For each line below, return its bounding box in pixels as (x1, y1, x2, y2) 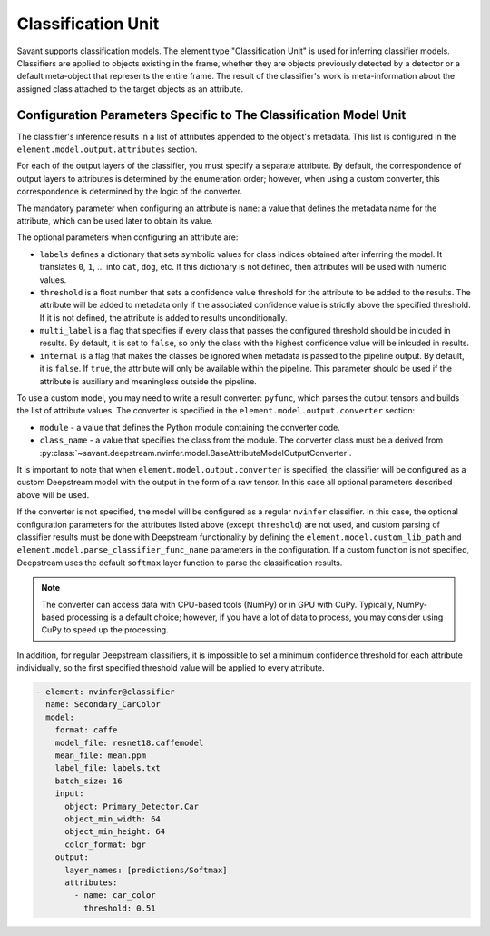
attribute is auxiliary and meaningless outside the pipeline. (39, 375, 258, 386)
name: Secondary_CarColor (45, 700, 161, 710)
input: (54, 789, 84, 799)
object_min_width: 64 (64, 813, 161, 824)
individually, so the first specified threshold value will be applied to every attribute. (16, 662, 326, 673)
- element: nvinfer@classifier (35, 687, 176, 697)
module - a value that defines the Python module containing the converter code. (39, 422, 340, 433)
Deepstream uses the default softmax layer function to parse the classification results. (16, 557, 343, 568)
